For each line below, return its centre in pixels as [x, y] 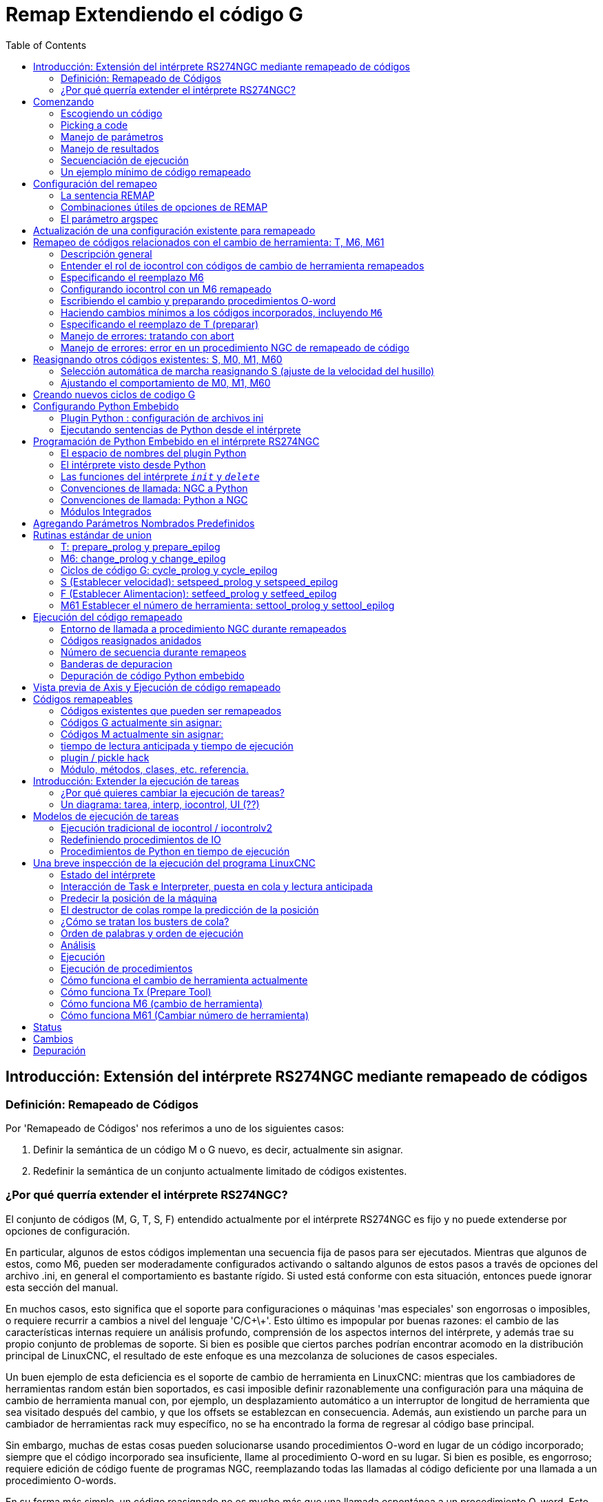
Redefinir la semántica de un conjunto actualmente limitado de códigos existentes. [220, 1171]
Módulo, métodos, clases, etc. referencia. [155, 769]
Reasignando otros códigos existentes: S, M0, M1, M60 [158, 359]
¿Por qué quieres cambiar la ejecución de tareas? [173, 792]
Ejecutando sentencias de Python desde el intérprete [181, 429]
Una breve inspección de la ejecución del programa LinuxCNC [174, 863]
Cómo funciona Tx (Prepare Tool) [136, 991]
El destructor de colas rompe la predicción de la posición [190, 909]
